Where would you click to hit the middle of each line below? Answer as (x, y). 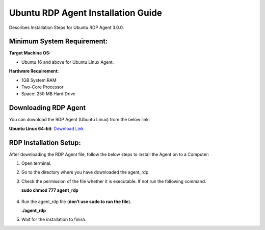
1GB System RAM (39, 80)
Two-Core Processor (42, 87)
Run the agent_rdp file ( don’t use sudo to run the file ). (76, 202)
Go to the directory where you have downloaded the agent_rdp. (85, 172)
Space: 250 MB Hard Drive (48, 94)
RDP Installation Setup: (45, 142)
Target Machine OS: (30, 53)
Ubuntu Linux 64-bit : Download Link (46, 128)
